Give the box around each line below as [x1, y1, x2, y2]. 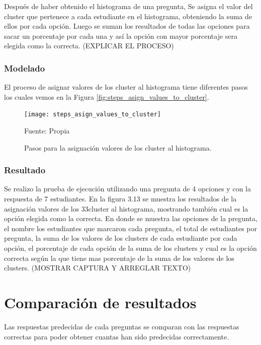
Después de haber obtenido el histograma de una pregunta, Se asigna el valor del [4, 1, 253, 11]
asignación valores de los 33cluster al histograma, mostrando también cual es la [4, 203, 248, 214]
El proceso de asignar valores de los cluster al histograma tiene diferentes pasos [4, 82, 248, 92]
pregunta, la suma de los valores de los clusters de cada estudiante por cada [4, 233, 237, 243]
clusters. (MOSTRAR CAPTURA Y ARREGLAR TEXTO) [4, 262, 191, 273]
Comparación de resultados [4, 292, 197, 312]
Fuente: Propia [24, 125, 70, 136]
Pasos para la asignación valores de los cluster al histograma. [24, 142, 212, 153]
